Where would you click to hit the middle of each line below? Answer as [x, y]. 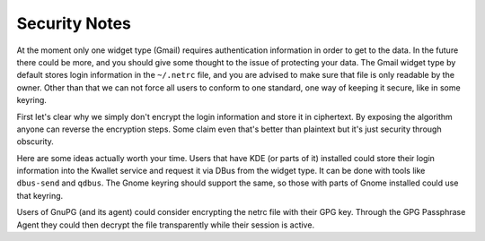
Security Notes [74, 23]
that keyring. [40, 195]
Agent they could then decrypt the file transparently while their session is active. [165, 225]
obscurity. [35, 142]
